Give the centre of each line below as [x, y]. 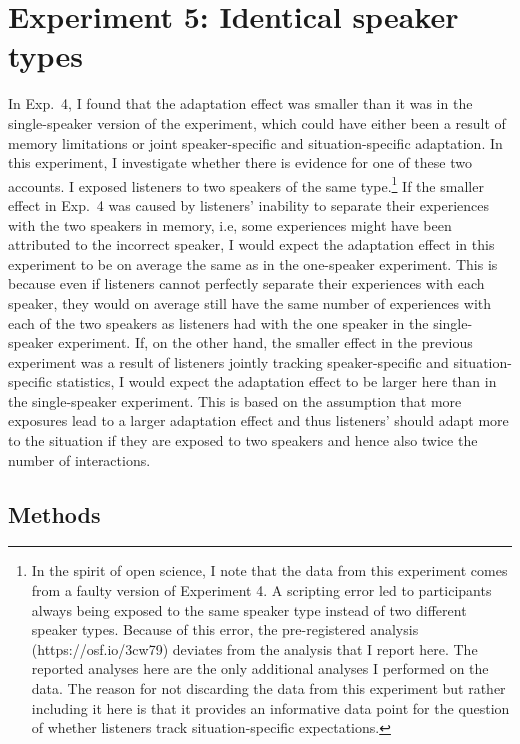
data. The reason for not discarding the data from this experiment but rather [268, 688]
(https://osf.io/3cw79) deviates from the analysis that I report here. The [254, 648]
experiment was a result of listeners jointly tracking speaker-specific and [228, 361]
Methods [54, 513]
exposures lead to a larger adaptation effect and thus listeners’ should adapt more [258, 420]
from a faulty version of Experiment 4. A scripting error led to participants [261, 590]
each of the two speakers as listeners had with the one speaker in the [218, 322]
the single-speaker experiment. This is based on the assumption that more [235, 400]
